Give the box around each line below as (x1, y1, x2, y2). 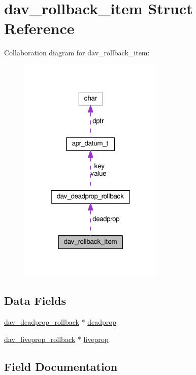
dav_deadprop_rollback (4, 317, 79, 327)
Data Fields (4, 293, 67, 308)
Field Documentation (4, 358, 118, 374)
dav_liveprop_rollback (4, 333, 76, 344)
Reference (4, 18, 75, 39)
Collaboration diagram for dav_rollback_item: (4, 47, 150, 58)
